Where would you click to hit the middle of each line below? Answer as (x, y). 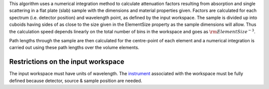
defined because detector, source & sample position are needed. (76, 81)
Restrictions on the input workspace (67, 62)
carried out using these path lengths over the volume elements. (74, 48)
